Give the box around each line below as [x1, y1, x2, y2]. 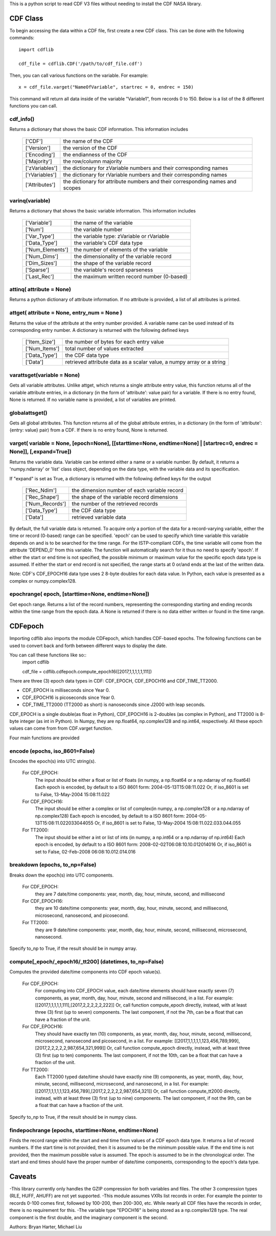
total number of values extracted [65, 345, 144, 352]
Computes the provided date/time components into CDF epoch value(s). [9, 969, 162, 975]
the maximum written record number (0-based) [74, 273, 188, 280]
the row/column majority [63, 158, 122, 165]
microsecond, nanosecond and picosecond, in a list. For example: [35, 1037, 174, 1044]
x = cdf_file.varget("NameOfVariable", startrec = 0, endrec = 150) [18, 84, 194, 90]
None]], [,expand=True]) [9, 448, 72, 455]
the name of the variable [74, 219, 133, 226]
